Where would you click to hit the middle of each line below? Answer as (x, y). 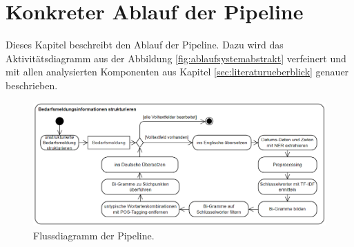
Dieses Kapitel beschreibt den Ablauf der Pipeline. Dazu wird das (145, 45)
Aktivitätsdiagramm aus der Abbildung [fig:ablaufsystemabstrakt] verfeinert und (176, 58)
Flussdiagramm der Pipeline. (94, 235)
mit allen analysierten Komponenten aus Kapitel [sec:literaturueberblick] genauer (177, 72)
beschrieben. (32, 85)
